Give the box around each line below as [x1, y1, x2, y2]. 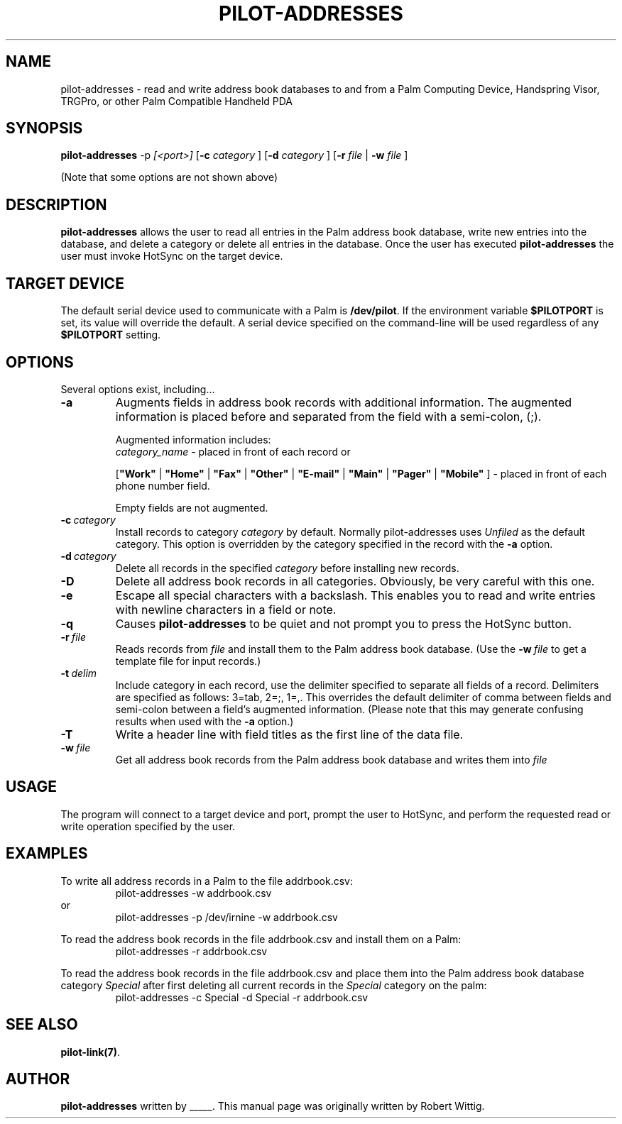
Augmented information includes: [115, 433, 271, 446]
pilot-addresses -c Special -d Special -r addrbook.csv [115, 991, 369, 1003]
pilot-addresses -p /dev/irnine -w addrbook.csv [115, 910, 338, 923]
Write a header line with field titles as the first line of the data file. [115, 727, 464, 742]
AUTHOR [6, 1069, 70, 1088]
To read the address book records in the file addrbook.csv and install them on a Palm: [60, 932, 462, 945]
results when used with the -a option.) [115, 715, 294, 727]
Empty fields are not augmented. [115, 501, 268, 514]
